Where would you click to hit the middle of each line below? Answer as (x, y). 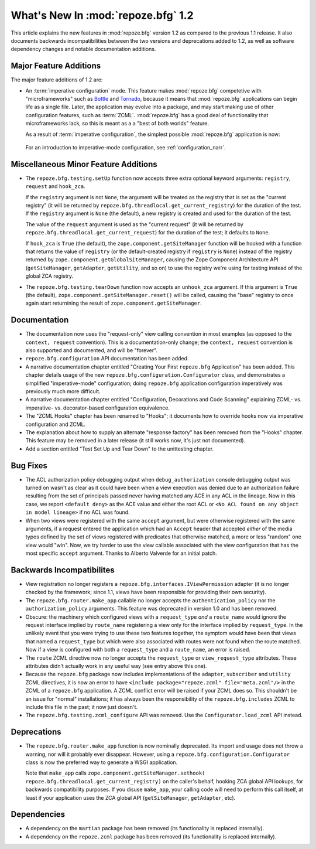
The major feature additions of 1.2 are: (57, 80)
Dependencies (38, 814)
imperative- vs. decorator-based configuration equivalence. (97, 408)
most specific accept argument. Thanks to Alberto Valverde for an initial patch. (121, 553)
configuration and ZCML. (56, 424)
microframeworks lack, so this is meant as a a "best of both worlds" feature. (117, 124)
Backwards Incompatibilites (63, 570)
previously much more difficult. (63, 391)
